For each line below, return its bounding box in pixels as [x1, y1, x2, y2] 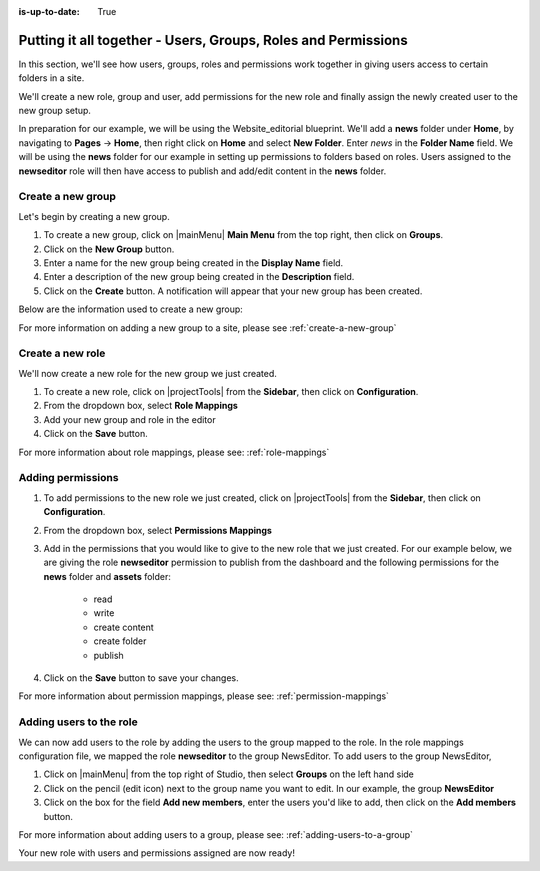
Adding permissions [18, 471, 119, 485]
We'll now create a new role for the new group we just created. [18, 367, 277, 379]
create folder [93, 635, 147, 647]
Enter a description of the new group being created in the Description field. [43, 271, 355, 283]
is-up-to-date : [18, 6, 80, 17]
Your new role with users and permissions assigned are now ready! [18, 847, 295, 859]
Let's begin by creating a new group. [18, 210, 170, 222]
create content [93, 621, 154, 633]
